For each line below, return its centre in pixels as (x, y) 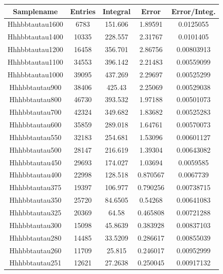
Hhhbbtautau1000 (35, 74)
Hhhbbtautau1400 (35, 37)
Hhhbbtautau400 (35, 175)
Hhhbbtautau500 (35, 149)
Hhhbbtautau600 (35, 125)
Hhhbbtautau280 (35, 237)
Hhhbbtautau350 (35, 200)
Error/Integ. (194, 11)
